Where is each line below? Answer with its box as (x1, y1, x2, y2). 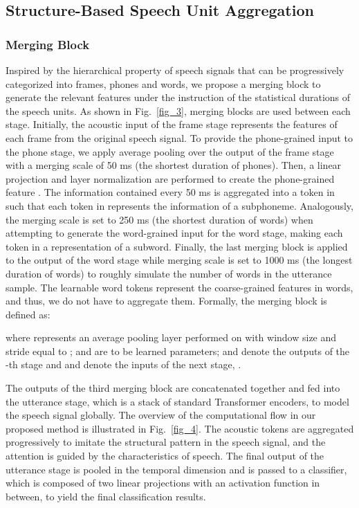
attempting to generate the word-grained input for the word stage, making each (6, 226, 343, 240)
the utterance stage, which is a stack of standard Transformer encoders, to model (6, 394, 349, 408)
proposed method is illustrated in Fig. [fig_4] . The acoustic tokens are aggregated (6, 421, 354, 435)
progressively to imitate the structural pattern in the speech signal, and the (6, 435, 326, 449)
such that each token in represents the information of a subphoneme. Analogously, (6, 198, 353, 212)
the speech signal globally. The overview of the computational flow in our (6, 408, 316, 422)
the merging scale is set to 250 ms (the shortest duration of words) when (6, 212, 313, 226)
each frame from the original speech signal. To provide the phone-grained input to (6, 130, 353, 145)
